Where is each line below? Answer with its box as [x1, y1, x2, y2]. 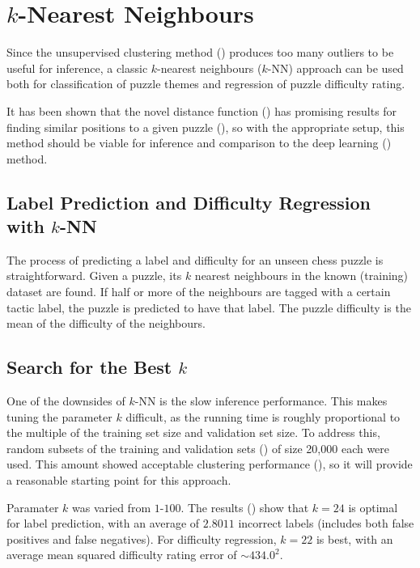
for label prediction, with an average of [6, 515, 200, 532]
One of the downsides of [6, 392, 125, 409]
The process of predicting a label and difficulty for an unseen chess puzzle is [6, 251, 384, 268]
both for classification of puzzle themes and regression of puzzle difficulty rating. [6, 75, 405, 92]
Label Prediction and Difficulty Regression [6, 189, 371, 214]
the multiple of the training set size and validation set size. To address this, [6, 424, 380, 441]
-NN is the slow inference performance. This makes [134, 392, 388, 409]
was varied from [72, 498, 151, 515]
